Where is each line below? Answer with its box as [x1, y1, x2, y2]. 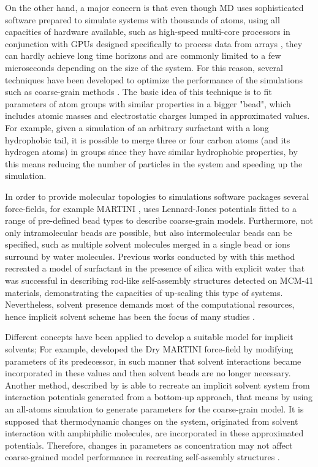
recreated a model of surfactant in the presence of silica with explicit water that [5, 262, 305, 275]
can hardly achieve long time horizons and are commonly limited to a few [5, 49, 281, 62]
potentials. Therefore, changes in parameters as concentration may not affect [5, 438, 293, 451]
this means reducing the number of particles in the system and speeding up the [5, 157, 303, 170]
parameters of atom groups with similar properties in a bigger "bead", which [5, 97, 291, 110]
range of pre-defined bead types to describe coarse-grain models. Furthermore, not [5, 214, 313, 227]
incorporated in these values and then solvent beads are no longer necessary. [5, 366, 291, 379]
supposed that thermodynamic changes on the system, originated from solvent [5, 414, 298, 427]
